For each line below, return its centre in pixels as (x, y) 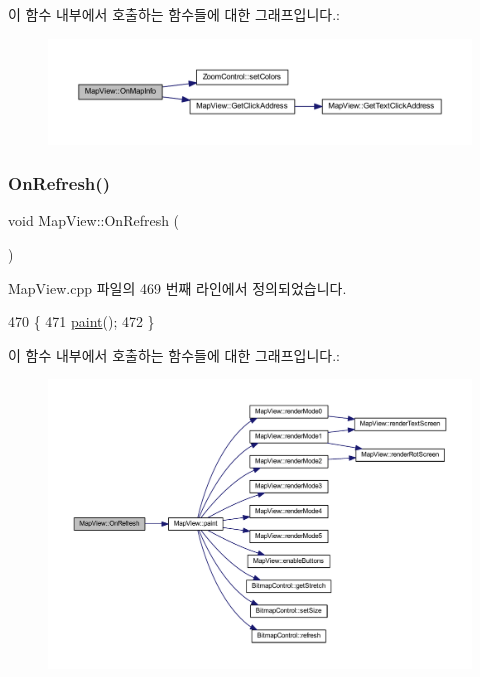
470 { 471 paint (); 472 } (81, 321)
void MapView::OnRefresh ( (94, 220)
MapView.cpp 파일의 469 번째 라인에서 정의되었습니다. (177, 287)
